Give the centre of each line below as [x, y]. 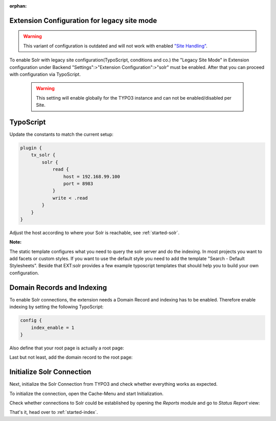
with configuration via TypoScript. [45, 74]
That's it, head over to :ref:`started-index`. [54, 412]
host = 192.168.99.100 [91, 177]
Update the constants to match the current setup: [61, 134]
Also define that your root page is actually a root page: [67, 348]
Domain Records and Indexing [58, 287]
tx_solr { [43, 155]
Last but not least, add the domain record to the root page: [71, 357]
